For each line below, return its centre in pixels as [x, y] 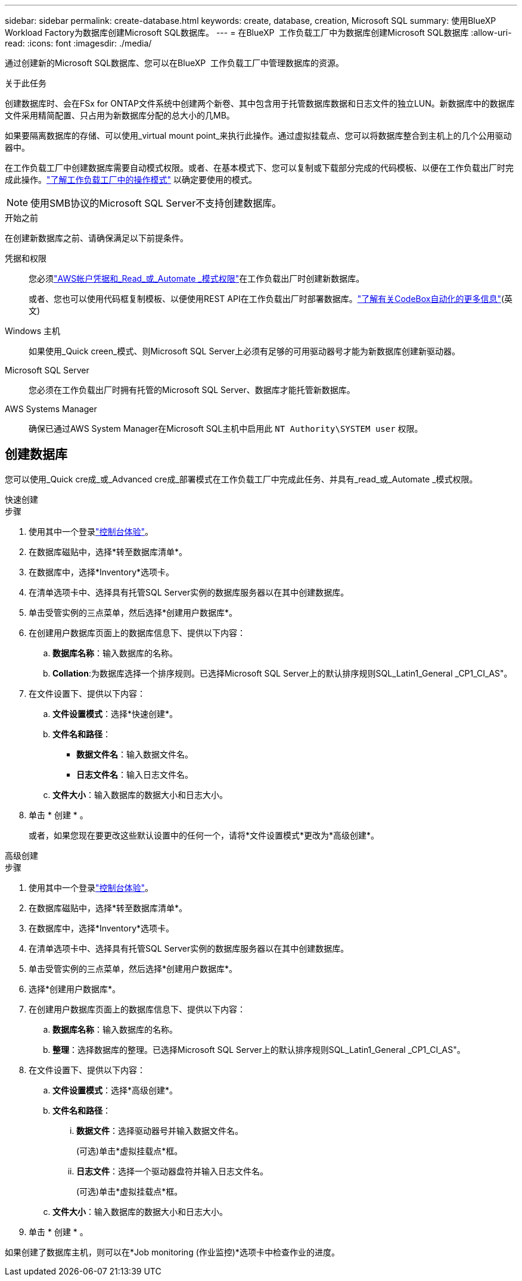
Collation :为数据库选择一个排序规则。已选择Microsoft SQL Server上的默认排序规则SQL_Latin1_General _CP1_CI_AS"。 [282, 673]
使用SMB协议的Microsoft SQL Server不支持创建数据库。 [156, 203]
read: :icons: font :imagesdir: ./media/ [78, 43]
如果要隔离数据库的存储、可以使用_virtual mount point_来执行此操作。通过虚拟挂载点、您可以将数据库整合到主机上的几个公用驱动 [258, 135]
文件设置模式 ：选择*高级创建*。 [115, 1090]
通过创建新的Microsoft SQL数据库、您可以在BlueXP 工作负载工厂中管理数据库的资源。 [175, 63]
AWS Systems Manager [51, 409]
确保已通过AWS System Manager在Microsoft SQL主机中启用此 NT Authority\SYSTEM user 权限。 [226, 428]
